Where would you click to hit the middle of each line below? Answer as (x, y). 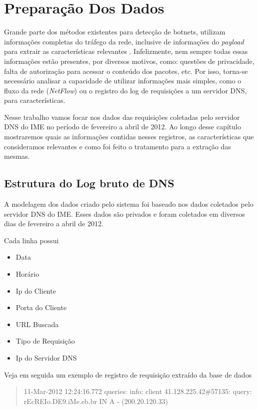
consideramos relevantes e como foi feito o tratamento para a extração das (117, 146)
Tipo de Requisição (45, 341)
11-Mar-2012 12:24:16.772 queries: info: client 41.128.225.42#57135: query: (138, 391)
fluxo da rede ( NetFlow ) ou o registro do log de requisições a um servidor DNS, (125, 90)
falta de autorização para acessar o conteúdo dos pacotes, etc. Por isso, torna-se (126, 71)
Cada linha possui (31, 240)
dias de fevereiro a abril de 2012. (54, 223)
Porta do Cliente (41, 307)
